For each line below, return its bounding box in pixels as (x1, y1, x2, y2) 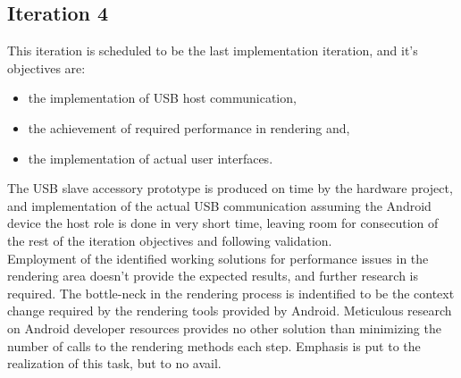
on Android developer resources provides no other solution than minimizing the (7, 318, 441, 337)
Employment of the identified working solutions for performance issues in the (7, 248, 429, 267)
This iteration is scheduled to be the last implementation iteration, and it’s (7, 41, 418, 60)
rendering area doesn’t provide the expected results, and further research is (7, 266, 419, 285)
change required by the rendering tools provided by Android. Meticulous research (7, 301, 452, 320)
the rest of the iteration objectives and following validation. (7, 231, 332, 249)
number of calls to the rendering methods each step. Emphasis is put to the (7, 336, 421, 355)
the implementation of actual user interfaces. (28, 148, 273, 167)
